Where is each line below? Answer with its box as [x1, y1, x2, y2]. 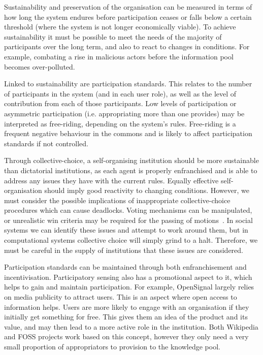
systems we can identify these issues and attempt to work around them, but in [4, 224, 248, 235]
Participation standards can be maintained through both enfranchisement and [4, 262, 247, 272]
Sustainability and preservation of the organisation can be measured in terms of [4, 2, 252, 12]
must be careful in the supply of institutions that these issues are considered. [4, 244, 243, 255]
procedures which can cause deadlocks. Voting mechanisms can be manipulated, [4, 205, 252, 215]
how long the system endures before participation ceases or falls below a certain [4, 11, 252, 22]
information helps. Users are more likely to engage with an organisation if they [4, 301, 249, 312]
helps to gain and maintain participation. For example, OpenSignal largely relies [4, 281, 254, 292]
